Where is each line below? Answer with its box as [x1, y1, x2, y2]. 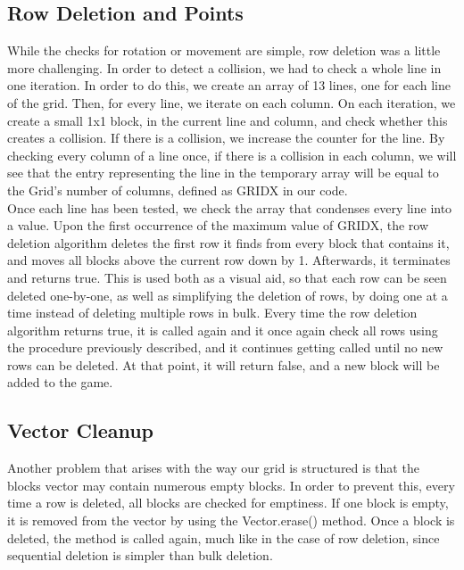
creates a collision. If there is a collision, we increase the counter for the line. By [7, 128, 445, 147]
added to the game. [7, 373, 113, 392]
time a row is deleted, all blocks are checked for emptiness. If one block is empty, [7, 493, 449, 512]
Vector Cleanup [7, 417, 154, 444]
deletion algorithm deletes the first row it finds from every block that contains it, [7, 233, 450, 252]
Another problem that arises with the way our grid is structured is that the [7, 458, 419, 477]
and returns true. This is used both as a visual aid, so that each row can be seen [7, 268, 447, 286]
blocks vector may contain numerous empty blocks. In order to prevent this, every [7, 475, 455, 494]
